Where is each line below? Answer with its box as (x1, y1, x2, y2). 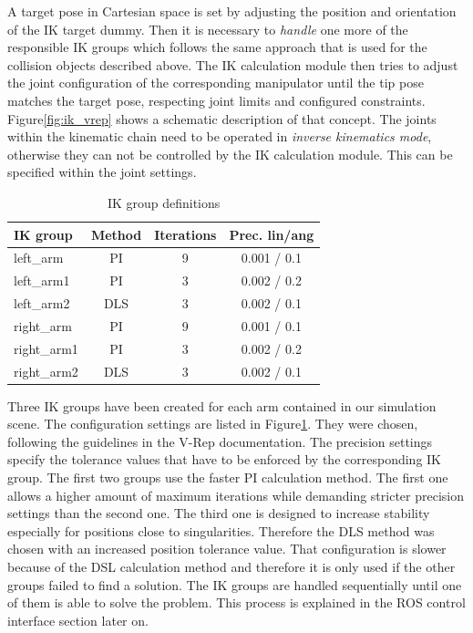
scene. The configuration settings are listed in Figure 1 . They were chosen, (7, 414, 418, 433)
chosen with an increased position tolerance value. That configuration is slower (7, 539, 447, 558)
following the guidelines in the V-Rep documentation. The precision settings (7, 431, 433, 451)
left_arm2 (14, 294, 70, 313)
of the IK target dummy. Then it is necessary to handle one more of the (7, 19, 408, 38)
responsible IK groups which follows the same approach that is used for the (7, 37, 427, 57)
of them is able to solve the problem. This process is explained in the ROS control (7, 593, 466, 612)
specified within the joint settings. (7, 162, 197, 182)
